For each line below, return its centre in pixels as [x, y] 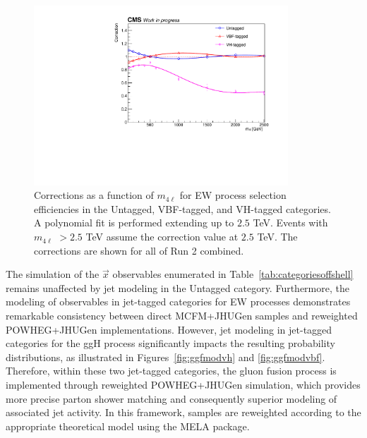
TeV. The [277, 237]
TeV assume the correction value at [162, 237]
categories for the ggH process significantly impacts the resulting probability [170, 343]
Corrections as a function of [94, 195]
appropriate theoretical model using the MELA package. [128, 426]
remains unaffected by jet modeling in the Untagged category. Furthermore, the [178, 287]
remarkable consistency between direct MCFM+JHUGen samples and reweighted [182, 316]
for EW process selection [233, 195]
